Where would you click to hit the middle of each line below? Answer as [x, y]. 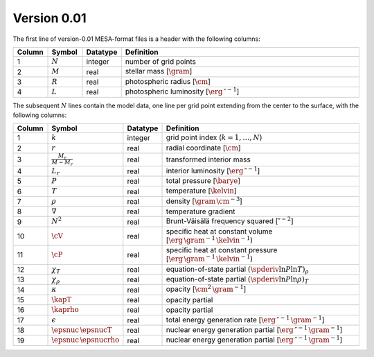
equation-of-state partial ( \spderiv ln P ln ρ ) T [237, 280]
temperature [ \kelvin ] [201, 191]
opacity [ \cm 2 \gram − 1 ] [206, 289]
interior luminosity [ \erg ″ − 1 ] [213, 170]
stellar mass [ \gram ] [159, 71]
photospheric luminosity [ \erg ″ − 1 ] [182, 91]
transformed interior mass [208, 159]
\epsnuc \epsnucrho [86, 340]
